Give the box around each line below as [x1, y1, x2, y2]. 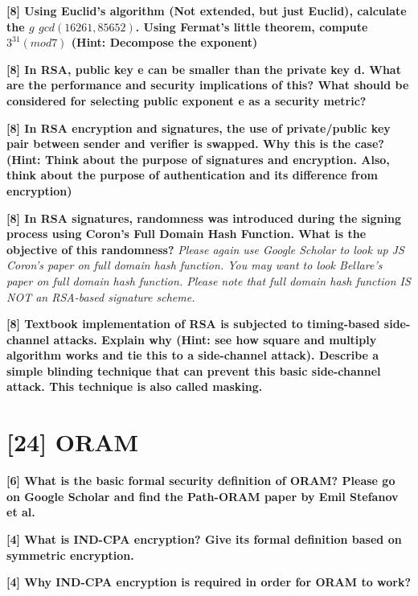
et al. [6, 504, 35, 520]
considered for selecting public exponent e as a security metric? [6, 92, 367, 109]
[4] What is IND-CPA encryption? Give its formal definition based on [6, 530, 402, 547]
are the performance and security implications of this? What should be [6, 76, 409, 93]
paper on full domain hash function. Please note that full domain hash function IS [6, 272, 411, 289]
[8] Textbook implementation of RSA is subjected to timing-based [6, 315, 380, 332]
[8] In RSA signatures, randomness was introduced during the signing [6, 209, 401, 226]
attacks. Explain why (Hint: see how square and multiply [53, 331, 377, 347]
